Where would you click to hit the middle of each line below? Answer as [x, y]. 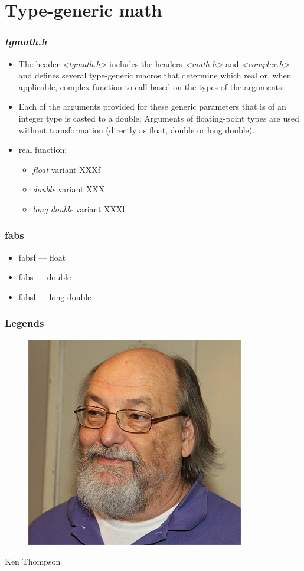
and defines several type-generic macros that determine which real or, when [155, 75]
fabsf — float [42, 257]
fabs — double [45, 277]
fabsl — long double [55, 296]
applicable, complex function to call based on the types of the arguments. [151, 86]
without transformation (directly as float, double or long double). [137, 129]
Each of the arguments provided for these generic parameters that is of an [152, 106]
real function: [43, 150]
